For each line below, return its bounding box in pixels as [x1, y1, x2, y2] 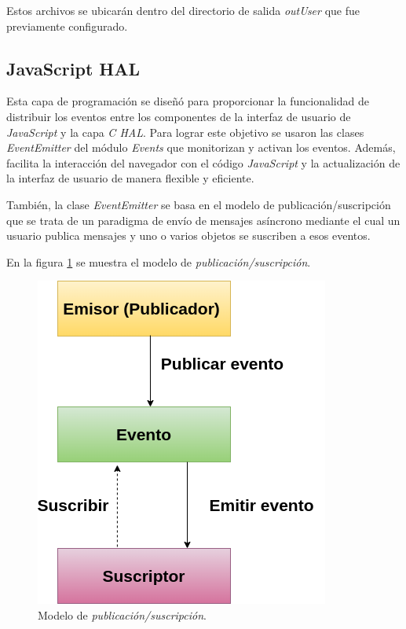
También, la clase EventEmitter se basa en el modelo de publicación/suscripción [6, 196, 391, 212]
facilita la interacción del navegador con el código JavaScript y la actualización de [6, 154, 401, 171]
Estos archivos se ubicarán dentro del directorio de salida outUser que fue [6, 2, 360, 18]
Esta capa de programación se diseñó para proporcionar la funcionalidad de [6, 93, 369, 109]
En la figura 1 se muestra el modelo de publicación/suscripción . [6, 253, 311, 270]
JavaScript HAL [6, 56, 141, 80]
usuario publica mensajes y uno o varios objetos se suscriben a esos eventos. [6, 227, 371, 244]
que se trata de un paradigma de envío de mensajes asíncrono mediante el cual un [6, 212, 401, 228]
